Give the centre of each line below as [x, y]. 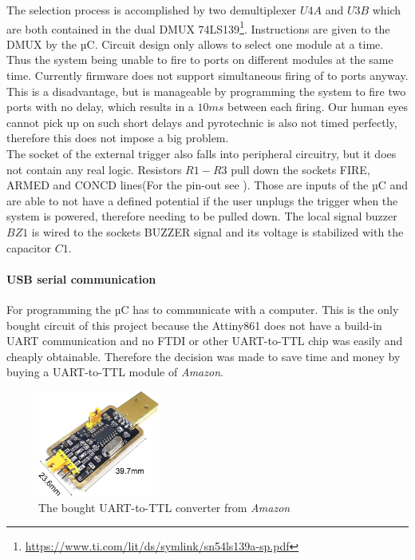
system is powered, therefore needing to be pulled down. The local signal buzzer [202, 216]
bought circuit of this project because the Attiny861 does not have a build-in [194, 325]
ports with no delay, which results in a [100, 107]
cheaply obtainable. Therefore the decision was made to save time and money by [204, 356]
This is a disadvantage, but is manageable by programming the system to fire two [206, 91]
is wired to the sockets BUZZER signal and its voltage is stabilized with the [217, 231]
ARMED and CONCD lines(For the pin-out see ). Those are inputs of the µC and [207, 185]
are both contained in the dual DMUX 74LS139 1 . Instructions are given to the [198, 27]
